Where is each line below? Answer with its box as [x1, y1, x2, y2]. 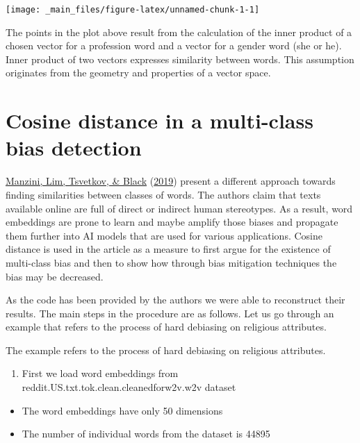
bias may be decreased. [6, 269, 104, 283]
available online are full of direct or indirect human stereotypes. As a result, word [6, 201, 353, 215]
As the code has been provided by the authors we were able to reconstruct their [6, 292, 345, 307]
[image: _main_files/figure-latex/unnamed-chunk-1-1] [6, 5, 260, 15]
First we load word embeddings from [22, 366, 179, 381]
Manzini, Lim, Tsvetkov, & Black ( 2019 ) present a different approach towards [6, 174, 336, 188]
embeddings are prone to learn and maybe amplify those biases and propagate [6, 215, 338, 229]
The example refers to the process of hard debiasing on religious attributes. [6, 342, 326, 357]
